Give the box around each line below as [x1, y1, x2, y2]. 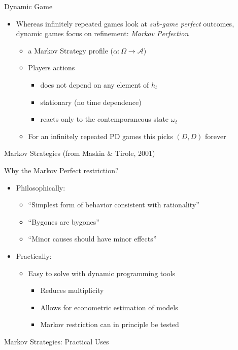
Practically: [16, 250, 52, 261]
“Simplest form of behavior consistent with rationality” [28, 199, 199, 210]
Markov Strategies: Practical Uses [4, 336, 109, 346]
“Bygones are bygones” [28, 216, 99, 227]
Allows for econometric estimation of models [40, 302, 178, 312]
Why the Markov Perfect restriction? [4, 165, 119, 175]
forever [205, 130, 226, 141]
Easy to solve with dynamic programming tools [28, 267, 176, 278]
